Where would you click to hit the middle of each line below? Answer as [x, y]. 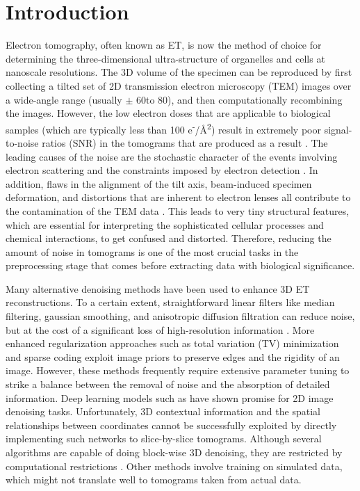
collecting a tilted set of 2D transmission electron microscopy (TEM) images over [179, 85]
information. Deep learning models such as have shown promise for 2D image [170, 397]
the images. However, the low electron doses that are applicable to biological [168, 113]
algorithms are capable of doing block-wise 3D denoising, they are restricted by [174, 452]
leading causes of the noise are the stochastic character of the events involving [172, 156]
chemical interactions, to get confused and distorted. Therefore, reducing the [169, 238]
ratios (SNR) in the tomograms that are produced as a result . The [185, 142]
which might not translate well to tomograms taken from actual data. [154, 480]
